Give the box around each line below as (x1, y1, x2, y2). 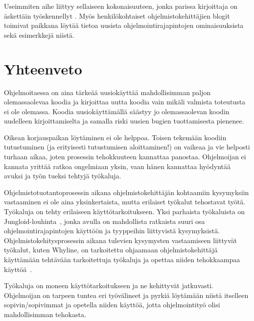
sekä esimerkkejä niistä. (4, 29, 74, 40)
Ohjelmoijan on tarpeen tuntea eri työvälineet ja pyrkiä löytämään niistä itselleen (4, 290, 249, 300)
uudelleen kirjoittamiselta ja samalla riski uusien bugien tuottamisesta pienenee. (4, 116, 244, 126)
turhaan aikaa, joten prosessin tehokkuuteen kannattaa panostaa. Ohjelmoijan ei (4, 151, 246, 162)
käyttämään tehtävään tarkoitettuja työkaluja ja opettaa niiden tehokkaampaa (4, 254, 240, 264)
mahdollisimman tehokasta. (4, 309, 86, 319)
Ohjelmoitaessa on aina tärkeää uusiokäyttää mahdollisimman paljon (4, 87, 211, 97)
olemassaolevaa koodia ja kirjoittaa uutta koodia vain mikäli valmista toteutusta (4, 97, 246, 107)
